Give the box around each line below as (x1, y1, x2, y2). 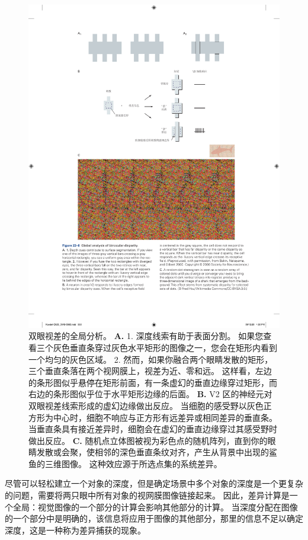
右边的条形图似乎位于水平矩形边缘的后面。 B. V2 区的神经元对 (28, 388, 272, 400)
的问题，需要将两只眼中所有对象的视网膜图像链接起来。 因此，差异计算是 (5, 489, 290, 501)
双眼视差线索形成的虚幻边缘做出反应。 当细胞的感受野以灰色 (28, 399, 264, 411)
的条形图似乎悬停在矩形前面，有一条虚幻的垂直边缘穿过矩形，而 (28, 376, 277, 388)
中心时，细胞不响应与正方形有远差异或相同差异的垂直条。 (53, 411, 277, 423)
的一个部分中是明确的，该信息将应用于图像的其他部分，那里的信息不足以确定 (5, 512, 303, 525)
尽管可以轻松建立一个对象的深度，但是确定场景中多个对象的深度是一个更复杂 (5, 477, 303, 490)
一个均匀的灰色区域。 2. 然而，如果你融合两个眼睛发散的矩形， (28, 353, 273, 365)
